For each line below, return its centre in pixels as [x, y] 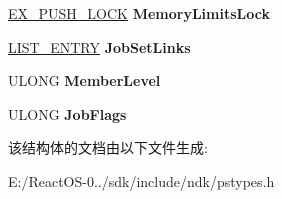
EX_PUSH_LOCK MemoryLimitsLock [139, 13]
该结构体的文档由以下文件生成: [108, 147]
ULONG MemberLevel [84, 80]
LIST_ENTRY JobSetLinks [99, 46]
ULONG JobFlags [67, 113]
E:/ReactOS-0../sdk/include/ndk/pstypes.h [141, 180]
